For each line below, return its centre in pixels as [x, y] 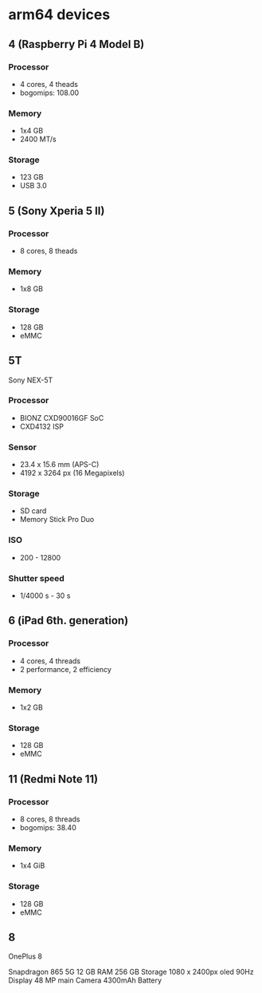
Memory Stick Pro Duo [57, 520]
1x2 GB [31, 707]
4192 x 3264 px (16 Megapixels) [72, 473]
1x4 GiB [32, 866]
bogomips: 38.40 [48, 828]
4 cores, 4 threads [50, 661]
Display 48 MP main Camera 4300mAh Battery [85, 980]
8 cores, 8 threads [50, 819]
